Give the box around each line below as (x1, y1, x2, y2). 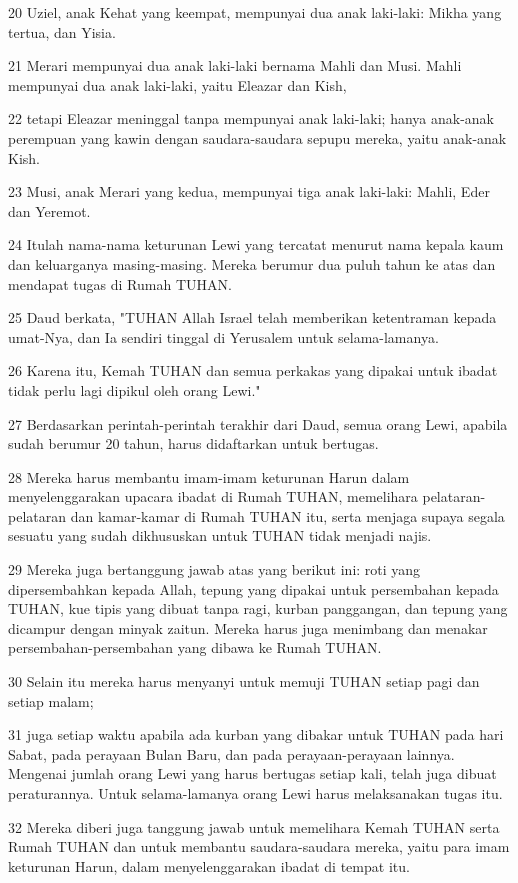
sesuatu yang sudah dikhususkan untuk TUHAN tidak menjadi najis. (8, 525, 432, 546)
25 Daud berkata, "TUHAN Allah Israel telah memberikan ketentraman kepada (8, 307, 497, 328)
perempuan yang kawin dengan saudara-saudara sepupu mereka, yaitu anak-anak (8, 127, 507, 148)
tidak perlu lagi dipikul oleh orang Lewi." (8, 379, 261, 400)
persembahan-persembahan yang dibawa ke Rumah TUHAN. (8, 637, 382, 658)
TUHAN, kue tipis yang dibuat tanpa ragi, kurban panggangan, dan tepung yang (8, 598, 508, 619)
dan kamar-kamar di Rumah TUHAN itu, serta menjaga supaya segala (70, 505, 505, 526)
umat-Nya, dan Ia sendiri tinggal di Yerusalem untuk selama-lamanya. (8, 326, 439, 347)
